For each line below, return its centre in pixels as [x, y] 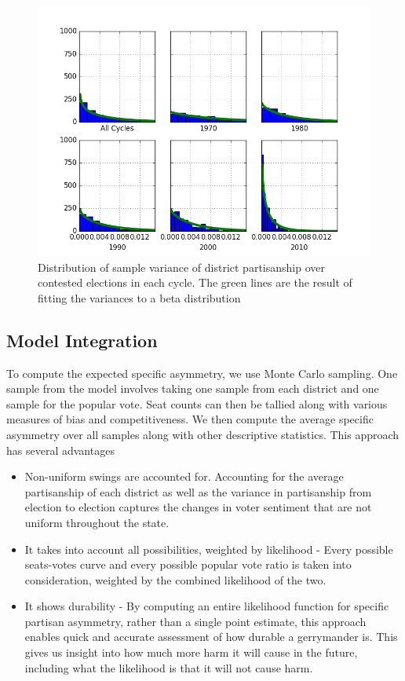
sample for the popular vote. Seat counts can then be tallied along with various [197, 403]
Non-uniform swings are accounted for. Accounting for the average [184, 476]
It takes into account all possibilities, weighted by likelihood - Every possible [209, 549]
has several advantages [60, 450]
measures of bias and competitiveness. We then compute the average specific [190, 419]
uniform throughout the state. [97, 522]
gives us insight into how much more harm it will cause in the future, [191, 652]
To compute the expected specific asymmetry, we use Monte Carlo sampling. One [202, 373]
